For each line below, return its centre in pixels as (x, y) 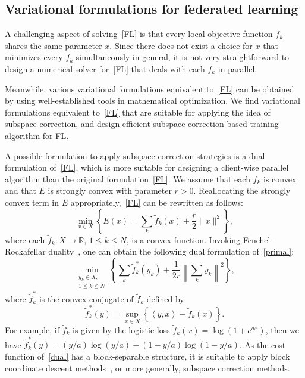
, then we (282, 330)
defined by (165, 298)
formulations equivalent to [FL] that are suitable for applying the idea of (138, 112)
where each (25, 239)
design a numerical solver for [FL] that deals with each (105, 68)
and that (21, 190)
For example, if (32, 330)
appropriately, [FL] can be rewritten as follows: (157, 202)
